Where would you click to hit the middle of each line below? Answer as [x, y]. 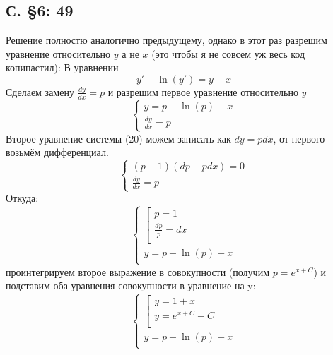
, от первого [299, 138]
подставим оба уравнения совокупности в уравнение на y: [131, 285]
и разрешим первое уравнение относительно [203, 91]
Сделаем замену [40, 91]
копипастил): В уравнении [62, 67]
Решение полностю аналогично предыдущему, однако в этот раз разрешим [166, 40]
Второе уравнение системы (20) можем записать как [118, 138]
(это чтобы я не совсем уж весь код [228, 53]
